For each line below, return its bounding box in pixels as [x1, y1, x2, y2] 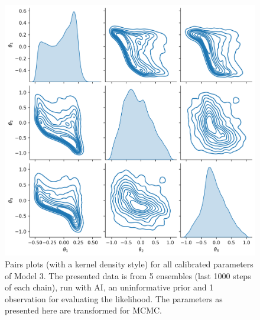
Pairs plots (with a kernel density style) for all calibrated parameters [5, 258, 253, 270]
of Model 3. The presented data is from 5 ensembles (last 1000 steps [5, 269, 251, 282]
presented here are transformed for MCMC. [5, 304, 162, 316]
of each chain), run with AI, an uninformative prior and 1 [5, 281, 214, 293]
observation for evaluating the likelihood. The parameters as [5, 292, 223, 305]
